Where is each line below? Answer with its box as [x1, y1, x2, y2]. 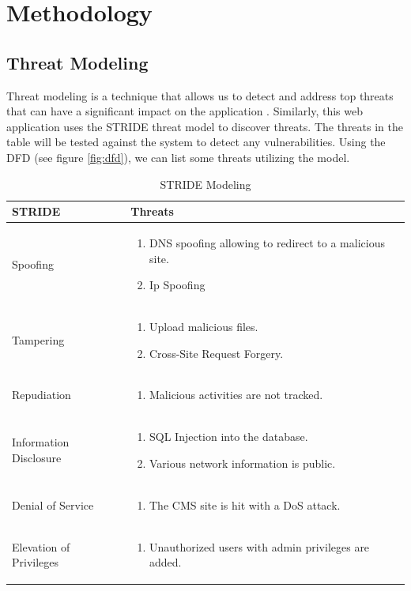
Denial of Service [12, 496, 94, 513]
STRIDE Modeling [160, 175, 251, 192]
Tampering [12, 331, 65, 348]
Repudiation [12, 386, 71, 403]
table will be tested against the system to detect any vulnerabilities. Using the [6, 134, 386, 150]
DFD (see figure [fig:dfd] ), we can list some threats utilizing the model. [6, 149, 350, 165]
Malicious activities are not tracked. [149, 386, 323, 403]
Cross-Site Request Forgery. [149, 344, 284, 361]
